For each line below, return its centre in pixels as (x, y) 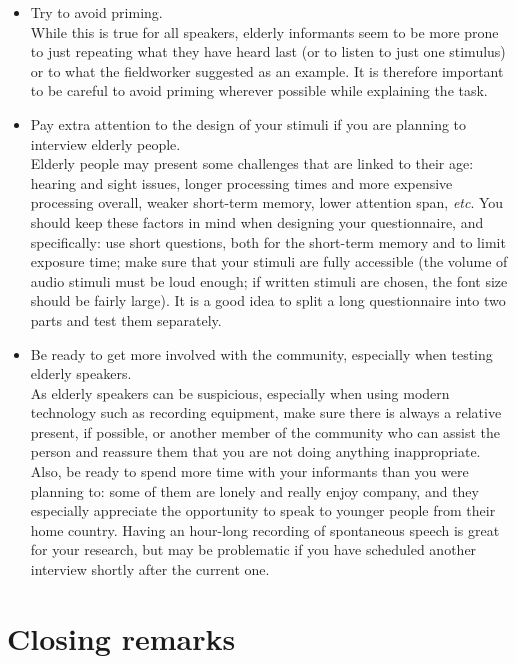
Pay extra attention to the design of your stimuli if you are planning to (248, 123)
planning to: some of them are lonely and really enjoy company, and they (254, 490)
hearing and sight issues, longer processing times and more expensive (241, 182)
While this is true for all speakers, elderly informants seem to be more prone (264, 31)
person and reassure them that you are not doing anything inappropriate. (255, 451)
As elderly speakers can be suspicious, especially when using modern (240, 392)
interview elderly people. (105, 143)
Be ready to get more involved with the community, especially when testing (261, 353)
